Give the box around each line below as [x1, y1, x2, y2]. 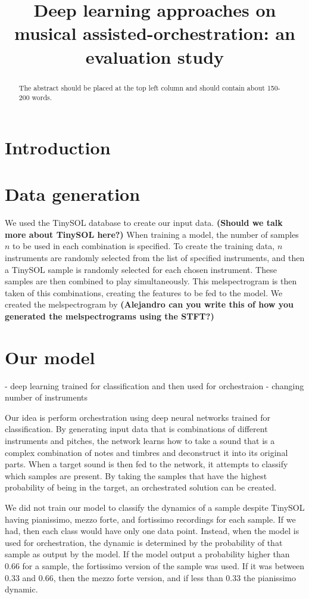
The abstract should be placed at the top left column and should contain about [18, 82, 265, 92]
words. [32, 92, 52, 103]
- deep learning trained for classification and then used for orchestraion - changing [5, 379, 304, 392]
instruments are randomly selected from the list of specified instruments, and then [5, 251, 305, 263]
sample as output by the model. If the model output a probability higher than [5, 548, 290, 560]
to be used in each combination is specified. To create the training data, [13, 240, 275, 252]
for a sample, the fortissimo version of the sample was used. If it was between [22, 559, 305, 572]
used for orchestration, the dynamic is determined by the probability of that [5, 536, 283, 548]
